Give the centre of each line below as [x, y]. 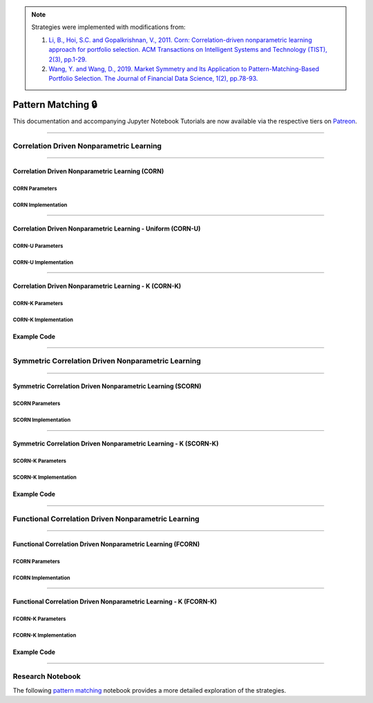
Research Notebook [47, 677]
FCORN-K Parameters [39, 619]
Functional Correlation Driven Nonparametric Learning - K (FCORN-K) [115, 601]
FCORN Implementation [41, 578]
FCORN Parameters [36, 561]
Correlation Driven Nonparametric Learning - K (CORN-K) [97, 286]
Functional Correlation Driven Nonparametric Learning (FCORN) [106, 544]
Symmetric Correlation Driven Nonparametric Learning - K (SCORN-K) [116, 444]
